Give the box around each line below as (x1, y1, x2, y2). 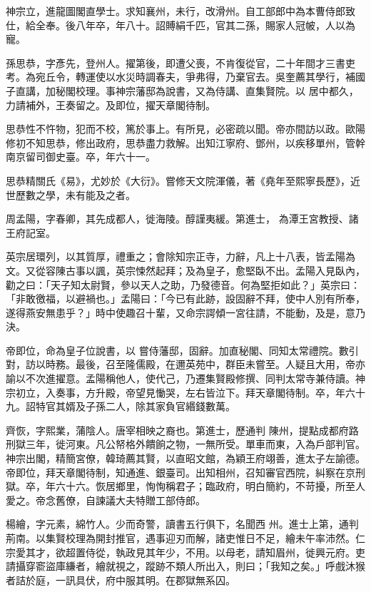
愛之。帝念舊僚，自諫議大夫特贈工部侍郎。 (6, 492, 205, 507)
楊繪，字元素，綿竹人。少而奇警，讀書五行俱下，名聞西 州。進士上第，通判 (6, 516, 359, 531)
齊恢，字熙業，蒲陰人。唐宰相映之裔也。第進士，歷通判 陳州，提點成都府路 (6, 422, 359, 437)
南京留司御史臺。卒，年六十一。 (6, 149, 156, 164)
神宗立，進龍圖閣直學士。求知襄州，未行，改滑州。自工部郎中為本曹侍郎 (6, 4, 345, 18)
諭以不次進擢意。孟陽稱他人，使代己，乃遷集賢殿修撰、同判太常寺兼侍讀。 (6, 371, 355, 386)
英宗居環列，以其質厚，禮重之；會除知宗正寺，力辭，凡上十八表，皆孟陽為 (6, 249, 355, 264)
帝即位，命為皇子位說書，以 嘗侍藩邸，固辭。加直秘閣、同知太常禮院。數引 (6, 342, 359, 357)
